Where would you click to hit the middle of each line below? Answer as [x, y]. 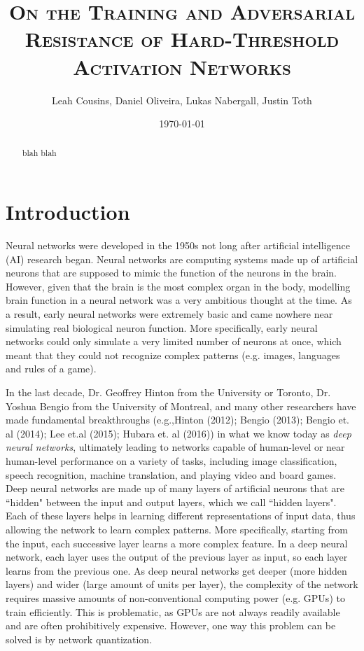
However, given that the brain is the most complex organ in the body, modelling [178, 286]
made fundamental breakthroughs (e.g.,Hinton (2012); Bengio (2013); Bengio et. [177, 420]
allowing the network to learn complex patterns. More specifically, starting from [177, 529]
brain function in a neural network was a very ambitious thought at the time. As [179, 300]
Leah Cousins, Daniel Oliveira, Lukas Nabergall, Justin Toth [182, 100]
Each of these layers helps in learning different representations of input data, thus [181, 516]
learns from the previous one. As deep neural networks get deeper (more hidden [176, 570]
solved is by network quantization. [79, 639]
